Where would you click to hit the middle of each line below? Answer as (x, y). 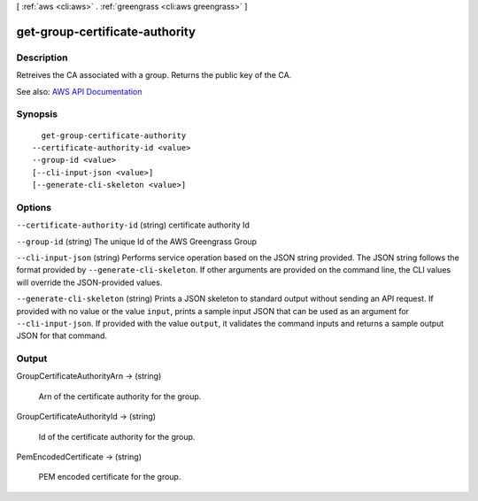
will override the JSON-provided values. (89, 282)
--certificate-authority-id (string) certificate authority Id (133, 225)
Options (34, 207)
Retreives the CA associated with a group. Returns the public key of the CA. (154, 75)
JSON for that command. (62, 335)
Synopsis (37, 114)
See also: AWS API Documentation (79, 91)
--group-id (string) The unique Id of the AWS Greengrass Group (136, 241)
